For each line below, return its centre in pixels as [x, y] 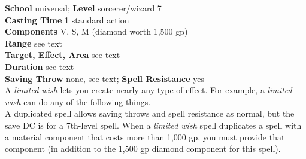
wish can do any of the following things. [78, 101]
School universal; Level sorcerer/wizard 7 [83, 8]
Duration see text [40, 66]
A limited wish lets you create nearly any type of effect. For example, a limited [149, 90]
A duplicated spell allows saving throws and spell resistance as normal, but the [150, 113]
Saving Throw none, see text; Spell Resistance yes [104, 78]
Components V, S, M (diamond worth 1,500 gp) [96, 31]
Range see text [34, 43]
